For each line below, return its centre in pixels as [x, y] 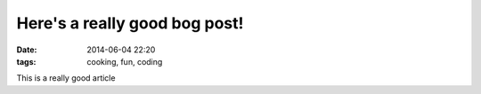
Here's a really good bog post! [130, 23]
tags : [26, 61]
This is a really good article [66, 78]
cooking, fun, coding [125, 61]
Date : [27, 50]
